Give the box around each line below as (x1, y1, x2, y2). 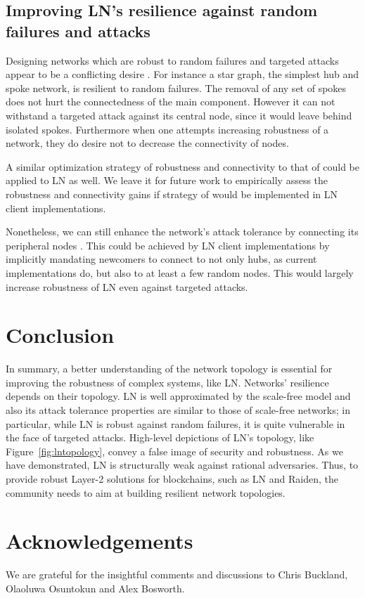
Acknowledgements (6, 526, 193, 555)
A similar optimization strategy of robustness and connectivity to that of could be (6, 159, 359, 174)
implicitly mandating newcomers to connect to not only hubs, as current (6, 252, 317, 266)
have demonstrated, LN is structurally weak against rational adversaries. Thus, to (6, 457, 359, 472)
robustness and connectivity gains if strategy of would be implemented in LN (6, 186, 338, 201)
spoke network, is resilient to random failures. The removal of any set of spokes (6, 80, 347, 95)
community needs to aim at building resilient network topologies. (6, 485, 286, 500)
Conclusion (6, 320, 115, 349)
